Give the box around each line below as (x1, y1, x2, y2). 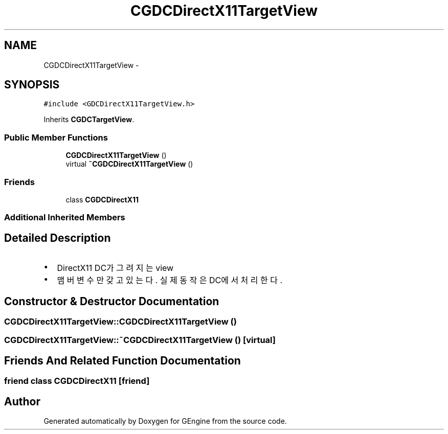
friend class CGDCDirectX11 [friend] (4, 376, 150, 386)
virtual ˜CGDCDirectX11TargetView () (65, 159, 193, 169)
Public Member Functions (4, 132, 108, 143)
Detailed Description (4, 231, 111, 244)
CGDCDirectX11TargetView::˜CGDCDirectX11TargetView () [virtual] (4, 335, 276, 346)
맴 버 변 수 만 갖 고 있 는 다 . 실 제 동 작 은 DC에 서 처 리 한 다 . (57, 275, 283, 286)
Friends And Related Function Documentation (4, 354, 241, 367)
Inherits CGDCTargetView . (43, 115, 135, 124)
